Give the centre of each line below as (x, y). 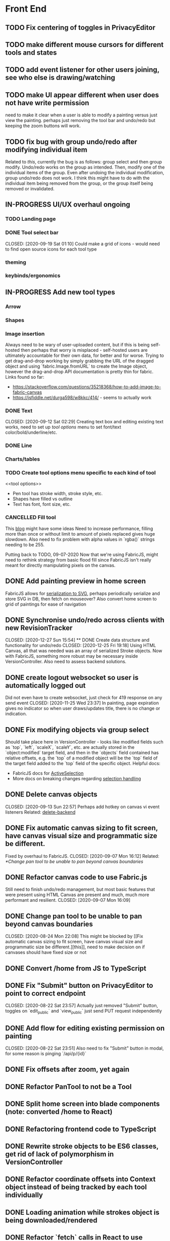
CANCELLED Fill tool (31, 517)
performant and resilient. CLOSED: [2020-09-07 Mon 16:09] (68, 900)
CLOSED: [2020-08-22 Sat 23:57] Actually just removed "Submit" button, (82, 1006)
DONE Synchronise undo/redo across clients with (85, 620)
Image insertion (25, 334)
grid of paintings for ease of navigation (46, 604)
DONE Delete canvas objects (51, 795)
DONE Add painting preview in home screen (76, 581)
